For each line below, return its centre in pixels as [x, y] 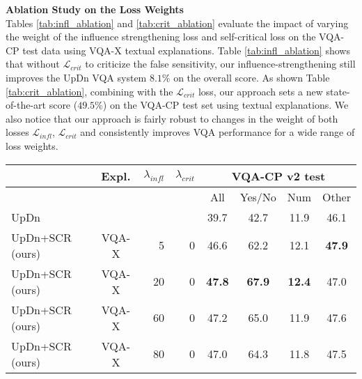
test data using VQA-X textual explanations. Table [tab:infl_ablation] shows [186, 50]
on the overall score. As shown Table [252, 77]
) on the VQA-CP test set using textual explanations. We [226, 105]
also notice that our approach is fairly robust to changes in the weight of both [172, 118]
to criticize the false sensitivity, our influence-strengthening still [220, 64]
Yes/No [258, 196]
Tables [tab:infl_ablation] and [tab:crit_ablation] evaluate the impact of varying [177, 23]
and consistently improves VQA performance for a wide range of [218, 132]
